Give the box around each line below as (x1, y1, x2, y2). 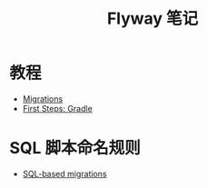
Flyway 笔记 (106, 8, 199, 29)
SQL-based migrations (22, 168, 107, 179)
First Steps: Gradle (22, 103, 93, 114)
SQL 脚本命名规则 (9, 138, 141, 159)
